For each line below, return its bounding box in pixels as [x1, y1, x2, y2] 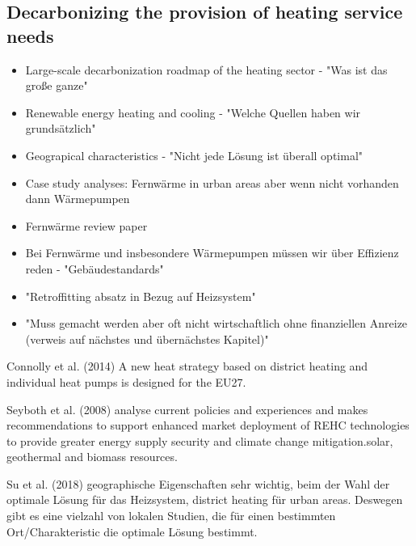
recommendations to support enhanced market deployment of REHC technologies [6, 417, 410, 434]
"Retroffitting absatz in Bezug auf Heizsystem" [25, 287, 256, 304]
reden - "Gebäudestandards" [25, 260, 164, 277]
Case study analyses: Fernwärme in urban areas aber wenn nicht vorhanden [25, 174, 399, 191]
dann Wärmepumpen [25, 190, 130, 207]
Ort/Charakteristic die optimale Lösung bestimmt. [6, 523, 258, 540]
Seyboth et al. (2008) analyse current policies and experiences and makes [6, 400, 368, 417]
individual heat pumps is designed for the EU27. [6, 373, 246, 390]
